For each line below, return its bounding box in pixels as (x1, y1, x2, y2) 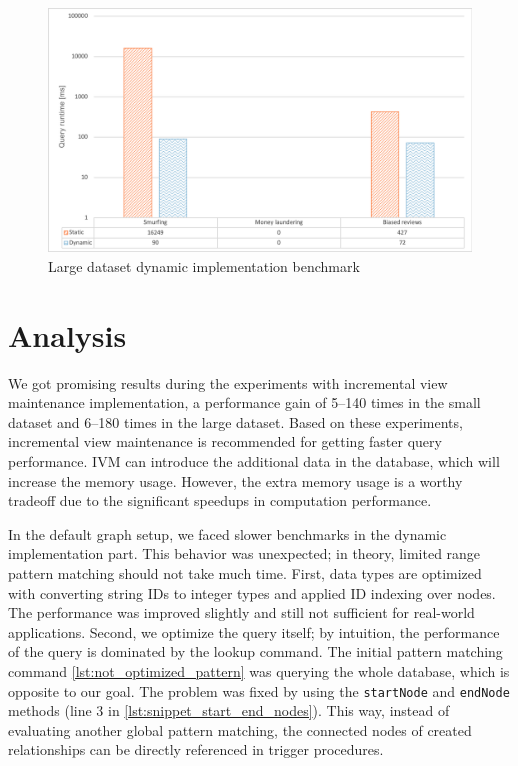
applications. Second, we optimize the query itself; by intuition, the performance (8, 621, 500, 642)
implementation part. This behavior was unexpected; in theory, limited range (8, 543, 481, 564)
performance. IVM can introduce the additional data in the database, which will (8, 450, 500, 471)
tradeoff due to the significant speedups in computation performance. (8, 490, 432, 511)
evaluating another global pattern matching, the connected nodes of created (8, 719, 472, 740)
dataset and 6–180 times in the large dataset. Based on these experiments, (8, 411, 463, 432)
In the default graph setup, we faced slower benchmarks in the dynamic (8, 523, 447, 544)
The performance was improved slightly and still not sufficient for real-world (8, 602, 475, 623)
